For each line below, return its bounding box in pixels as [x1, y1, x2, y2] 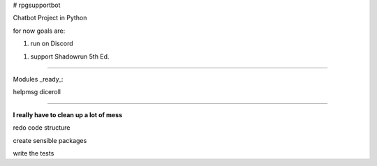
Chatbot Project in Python [13, 14, 87, 22]
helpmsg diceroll [13, 88, 61, 96]
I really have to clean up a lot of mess [13, 110, 123, 119]
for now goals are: [13, 27, 66, 35]
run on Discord [30, 39, 73, 48]
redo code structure [13, 123, 71, 132]
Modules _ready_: [13, 75, 64, 83]
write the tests [13, 149, 54, 157]
